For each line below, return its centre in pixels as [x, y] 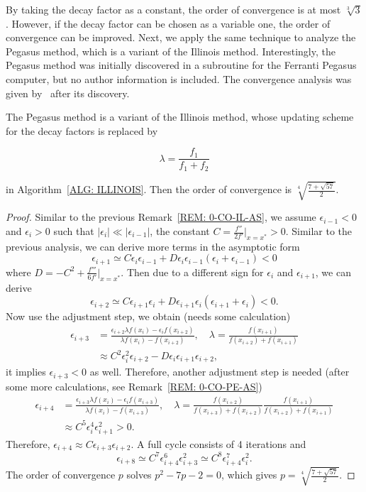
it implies [26, 372]
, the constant [180, 231]
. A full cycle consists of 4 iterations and [218, 443]
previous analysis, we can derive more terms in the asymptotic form [153, 246]
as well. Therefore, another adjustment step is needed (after [220, 372]
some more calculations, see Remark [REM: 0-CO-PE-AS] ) [134, 386]
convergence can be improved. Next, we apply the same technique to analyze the [181, 37]
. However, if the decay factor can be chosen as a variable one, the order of [168, 23]
